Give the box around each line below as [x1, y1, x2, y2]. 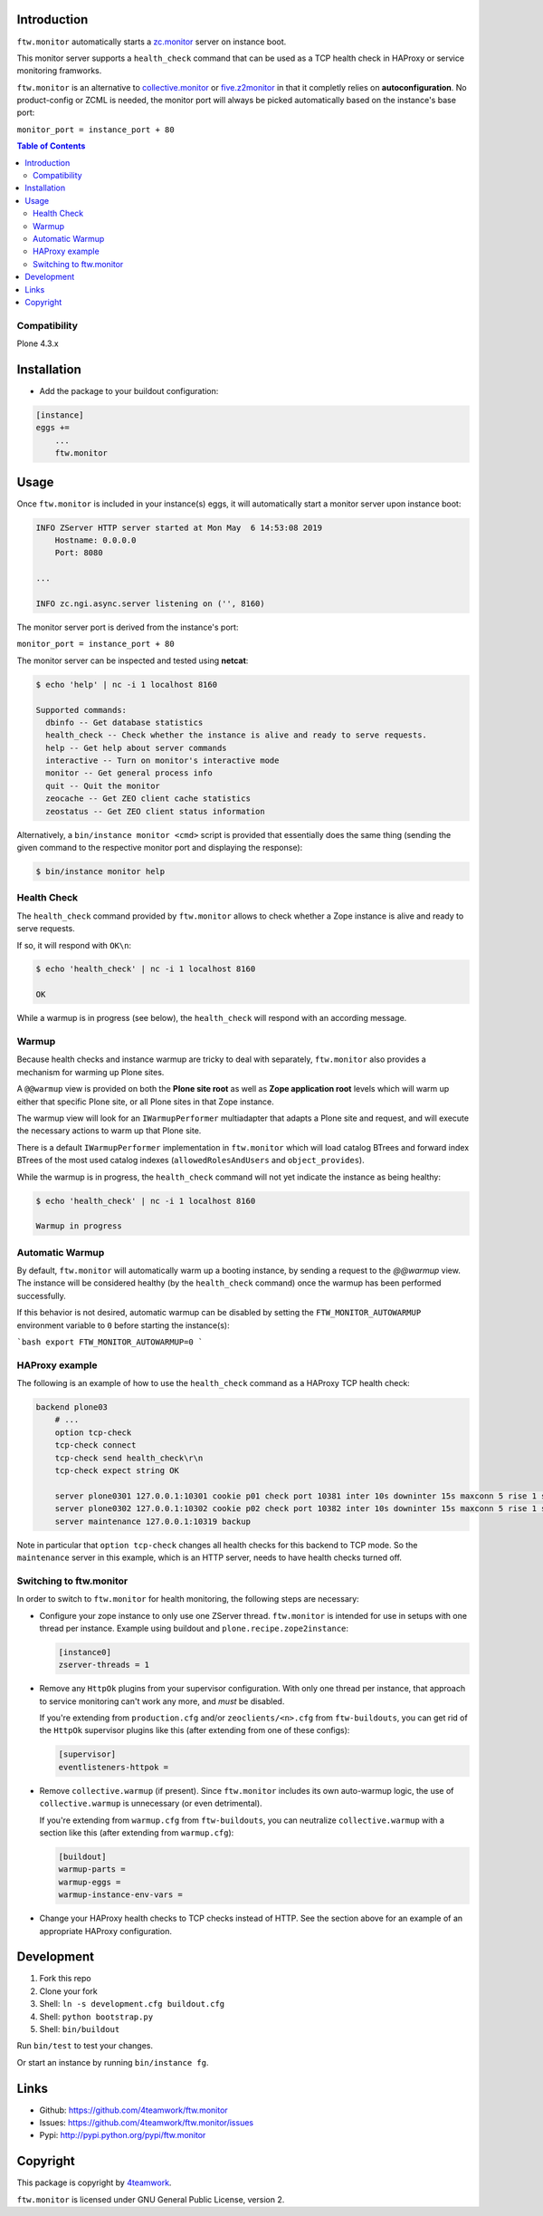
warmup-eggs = [58, 1876, 121, 1887]
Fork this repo [39, 1973, 91, 1984]
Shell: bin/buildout [39, 2023, 120, 2034]
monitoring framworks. [16, 65, 102, 76]
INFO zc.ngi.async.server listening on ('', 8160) [35, 598, 266, 609]
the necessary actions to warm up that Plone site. [16, 1125, 202, 1136]
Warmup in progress [35, 1221, 122, 1231]
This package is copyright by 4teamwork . [16, 2177, 172, 2188]
